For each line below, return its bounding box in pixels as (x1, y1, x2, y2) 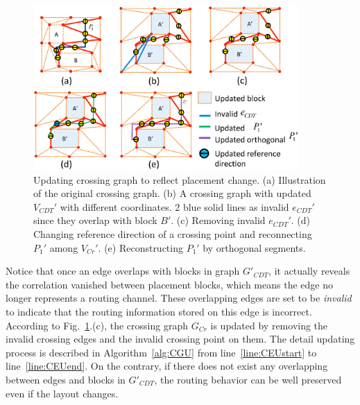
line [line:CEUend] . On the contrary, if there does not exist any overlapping (6, 359, 328, 373)
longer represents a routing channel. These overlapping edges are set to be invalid (6, 291, 352, 305)
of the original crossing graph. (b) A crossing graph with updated (33, 186, 311, 200)
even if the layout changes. (6, 386, 119, 400)
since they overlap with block (33, 213, 157, 227)
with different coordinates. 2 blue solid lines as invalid (60, 199, 289, 214)
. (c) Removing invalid (171, 213, 266, 227)
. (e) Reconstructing (98, 240, 183, 255)
